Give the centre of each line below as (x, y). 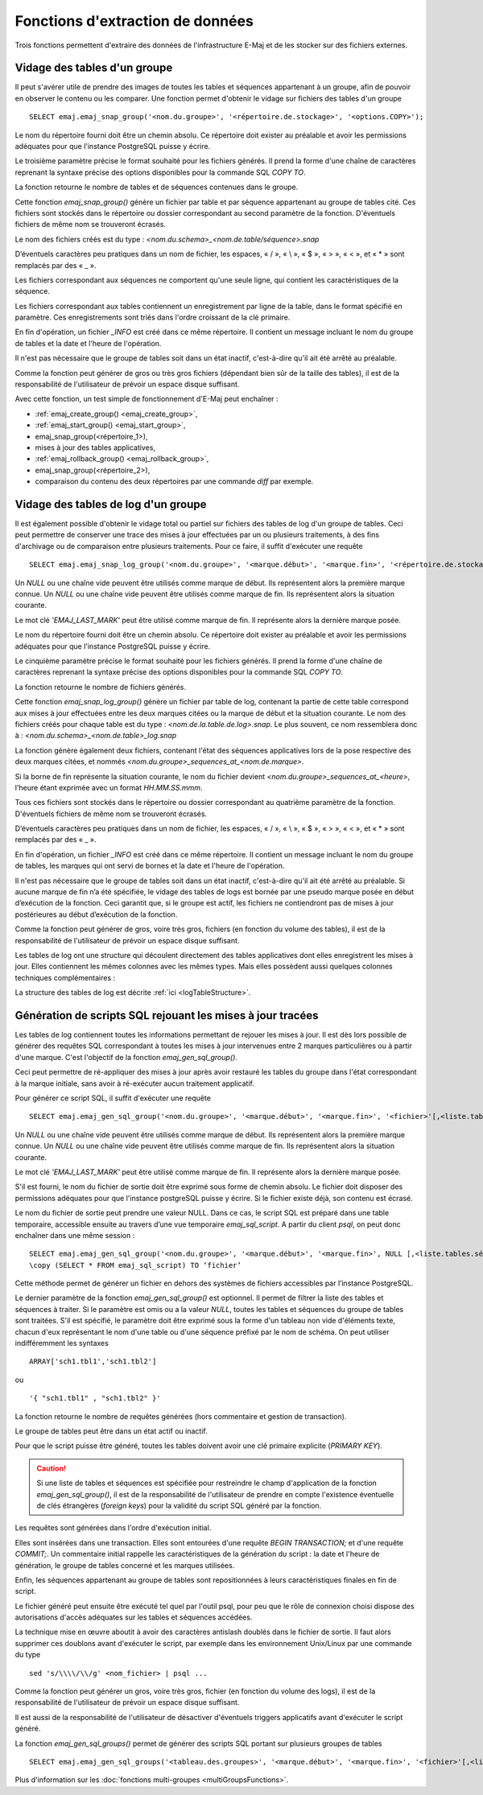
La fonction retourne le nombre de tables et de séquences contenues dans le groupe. (157, 187)
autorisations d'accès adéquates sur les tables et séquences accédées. (134, 1617)
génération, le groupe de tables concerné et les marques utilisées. (125, 1565)
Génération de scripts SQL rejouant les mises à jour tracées (167, 1015)
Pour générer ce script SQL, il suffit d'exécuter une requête (113, 1098)
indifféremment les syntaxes (62, 1343)
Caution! (52, 1468)
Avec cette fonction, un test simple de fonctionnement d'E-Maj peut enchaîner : (147, 399)
